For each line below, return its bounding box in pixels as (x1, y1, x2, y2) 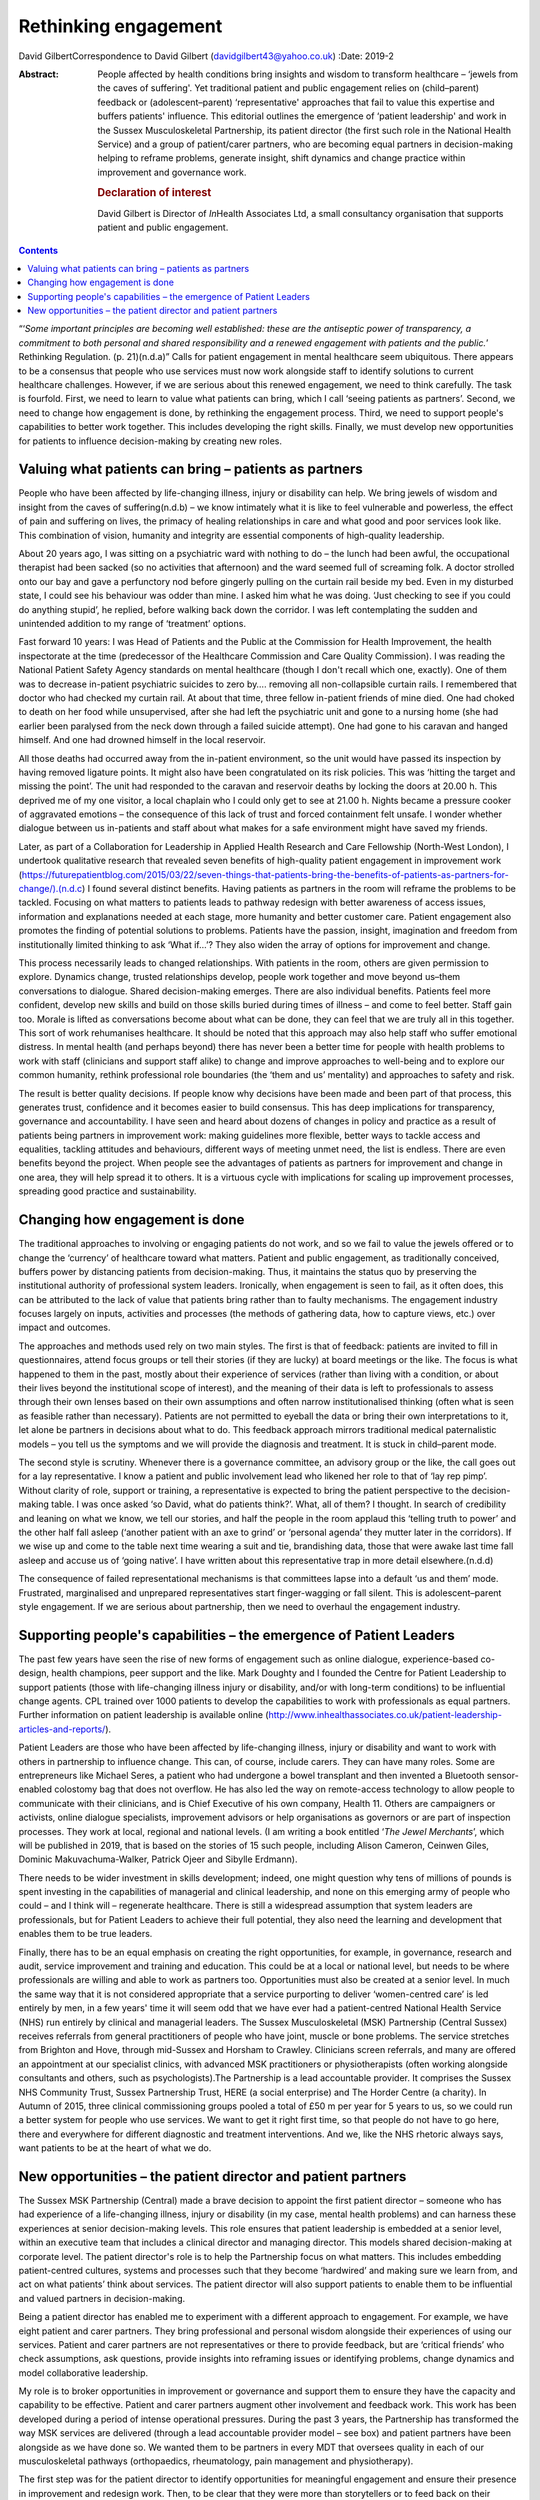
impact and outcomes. (18, 1321, 111, 1334)
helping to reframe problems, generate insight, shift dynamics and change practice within (97, 152, 466, 164)
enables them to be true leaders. (18, 1928, 153, 1940)
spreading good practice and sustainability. (18, 1185, 197, 1197)
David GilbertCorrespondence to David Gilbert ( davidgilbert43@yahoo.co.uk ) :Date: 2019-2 (18, 50, 395, 62)
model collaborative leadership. (18, 2366, 149, 2379)
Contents (18, 244, 59, 256)
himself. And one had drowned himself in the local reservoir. (18, 734, 266, 746)
